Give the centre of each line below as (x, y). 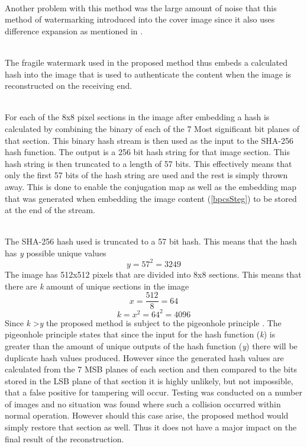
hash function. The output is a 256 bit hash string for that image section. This (148, 152)
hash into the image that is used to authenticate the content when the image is (148, 74)
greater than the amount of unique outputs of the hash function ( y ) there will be (151, 345)
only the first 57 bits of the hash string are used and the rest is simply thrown (146, 175)
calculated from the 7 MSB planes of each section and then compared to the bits (151, 369)
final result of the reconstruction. (64, 438)
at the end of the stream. (50, 210)
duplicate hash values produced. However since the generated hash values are (144, 357)
